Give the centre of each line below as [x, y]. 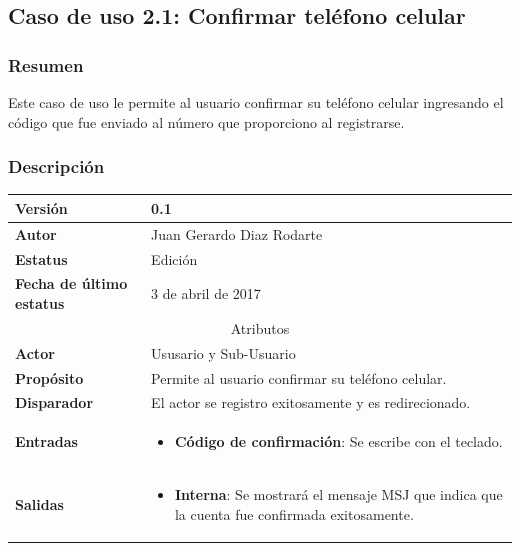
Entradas [46, 441]
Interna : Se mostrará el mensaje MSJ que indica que [338, 494]
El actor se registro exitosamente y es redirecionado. [311, 402]
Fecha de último [71, 283]
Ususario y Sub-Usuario [223, 352]
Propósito [49, 377]
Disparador [54, 402]
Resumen [46, 64]
